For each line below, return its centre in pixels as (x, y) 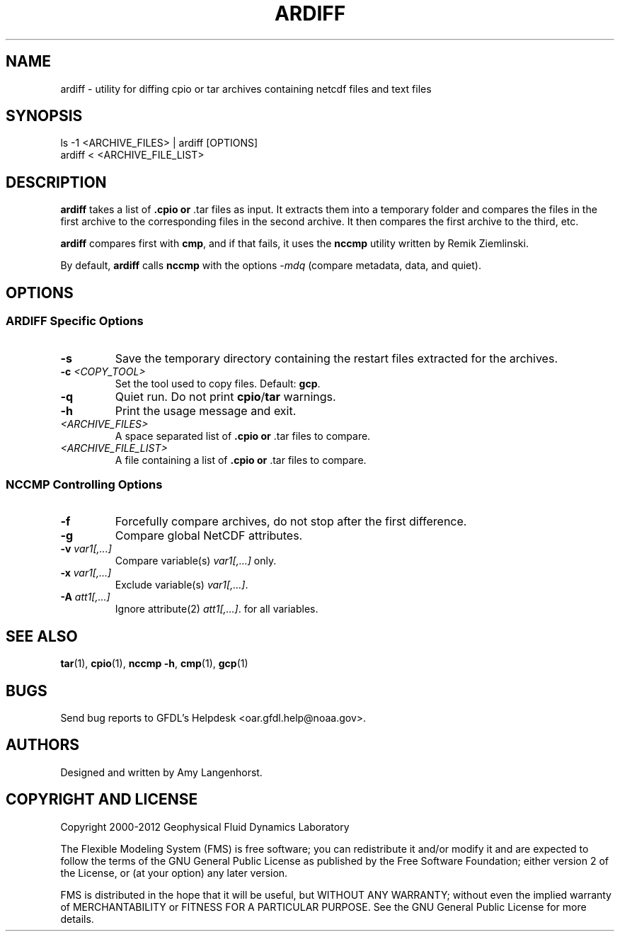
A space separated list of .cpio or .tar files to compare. (243, 436)
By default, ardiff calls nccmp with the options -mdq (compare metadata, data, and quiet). (271, 266)
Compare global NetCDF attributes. (209, 536)
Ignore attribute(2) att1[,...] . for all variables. (217, 609)
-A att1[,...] (85, 597)
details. (77, 919)
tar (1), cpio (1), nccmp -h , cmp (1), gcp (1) (154, 664)
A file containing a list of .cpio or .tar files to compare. (241, 460)
